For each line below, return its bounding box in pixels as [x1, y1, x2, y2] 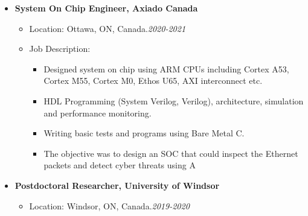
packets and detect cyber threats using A [43, 159, 196, 171]
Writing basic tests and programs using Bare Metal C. [43, 127, 245, 139]
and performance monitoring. [43, 106, 152, 119]
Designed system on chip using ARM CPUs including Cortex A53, [43, 62, 289, 75]
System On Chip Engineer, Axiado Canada [14, 2, 198, 14]
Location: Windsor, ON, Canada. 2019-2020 [29, 199, 190, 212]
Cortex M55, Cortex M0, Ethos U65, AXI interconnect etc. [43, 74, 263, 87]
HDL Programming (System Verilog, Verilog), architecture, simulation [43, 94, 304, 107]
